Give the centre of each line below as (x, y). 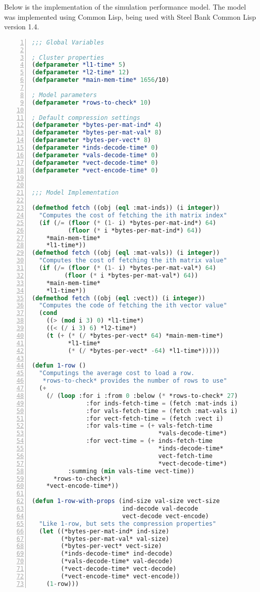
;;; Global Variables (68, 42)
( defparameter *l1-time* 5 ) (79, 65)
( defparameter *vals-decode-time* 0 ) (95, 155)
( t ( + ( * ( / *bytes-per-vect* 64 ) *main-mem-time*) (135, 335)
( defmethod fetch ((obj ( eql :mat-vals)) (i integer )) (126, 253)
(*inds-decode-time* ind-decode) (117, 554)
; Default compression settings (86, 118)
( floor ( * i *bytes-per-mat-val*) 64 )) (131, 275)
